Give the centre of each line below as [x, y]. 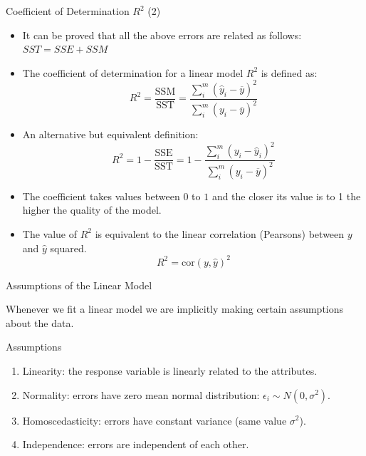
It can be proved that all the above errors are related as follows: [162, 35]
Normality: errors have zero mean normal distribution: [141, 394]
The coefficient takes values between [101, 196]
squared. [68, 248]
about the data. [40, 322]
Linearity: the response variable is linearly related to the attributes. [170, 370]
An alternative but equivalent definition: [110, 134]
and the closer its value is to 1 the [286, 196]
